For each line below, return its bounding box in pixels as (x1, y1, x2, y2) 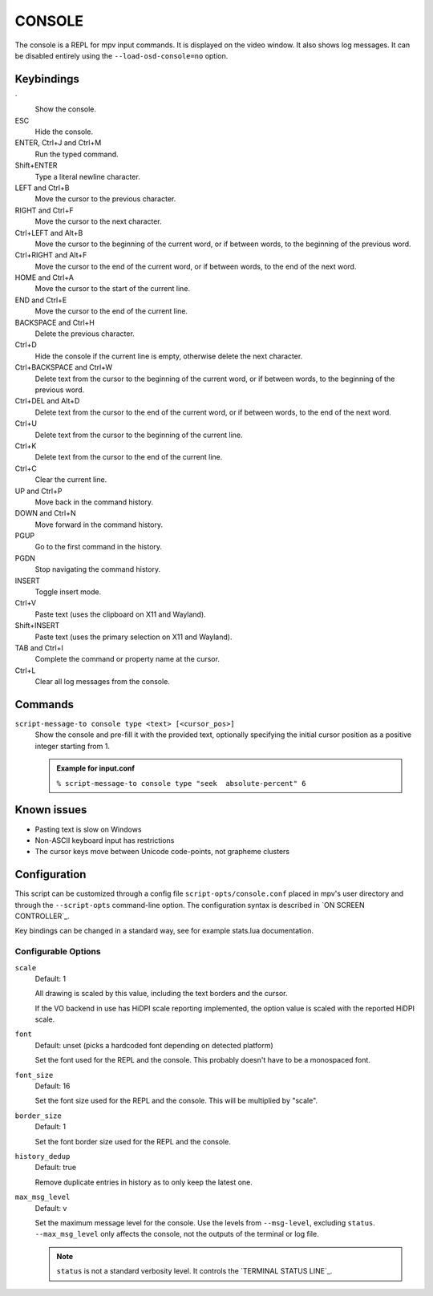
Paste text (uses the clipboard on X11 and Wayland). (34, 610, 206, 619)
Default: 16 (34, 1081, 71, 1091)
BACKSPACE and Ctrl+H (14, 318, 95, 327)
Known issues (14, 803, 87, 817)
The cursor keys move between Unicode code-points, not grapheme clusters (34, 847, 290, 857)
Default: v (34, 1203, 67, 1213)
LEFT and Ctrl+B (14, 183, 70, 192)
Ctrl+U (14, 419, 38, 428)
